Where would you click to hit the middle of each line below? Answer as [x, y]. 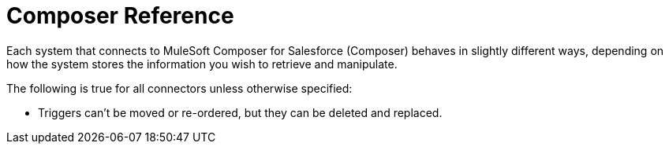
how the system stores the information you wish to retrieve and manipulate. [202, 64]
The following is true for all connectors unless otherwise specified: [179, 88]
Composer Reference [120, 16]
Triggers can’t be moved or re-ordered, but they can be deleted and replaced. [240, 112]
